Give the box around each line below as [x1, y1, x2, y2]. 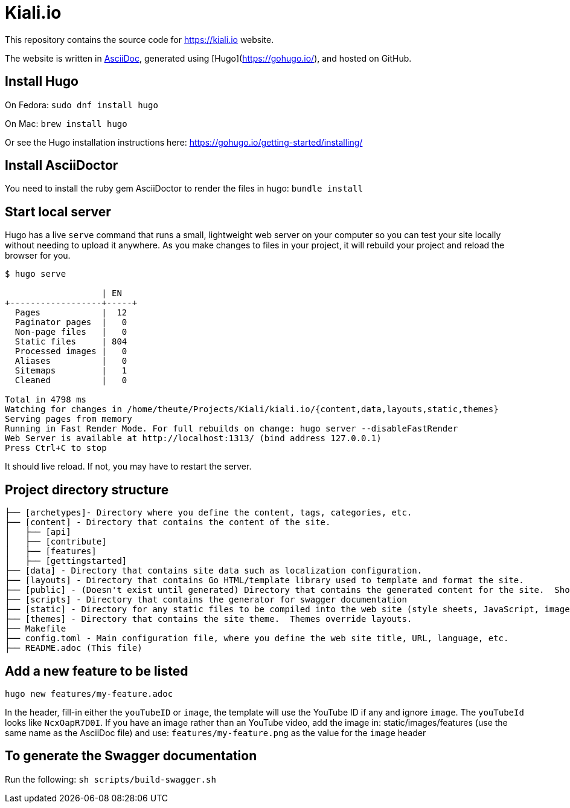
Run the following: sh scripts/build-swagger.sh [5, 774, 216, 784]
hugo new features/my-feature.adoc [5, 688, 173, 699]
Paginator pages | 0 [14, 317, 127, 328]
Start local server [5, 204, 111, 219]
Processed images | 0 [14, 346, 127, 357]
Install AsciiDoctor [5, 158, 118, 173]
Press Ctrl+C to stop [5, 443, 107, 453]
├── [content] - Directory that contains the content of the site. [5, 517, 331, 528]
